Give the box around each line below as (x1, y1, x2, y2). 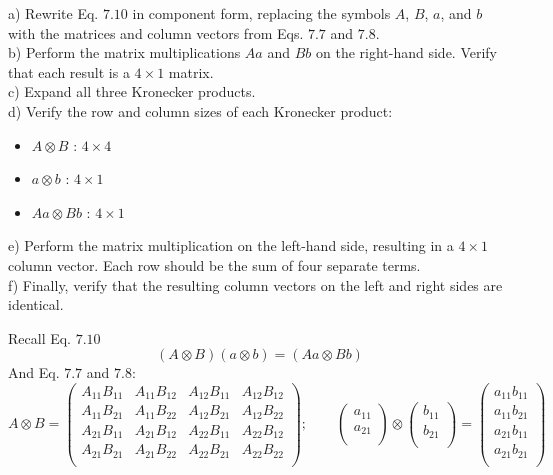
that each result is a (8, 61, 130, 82)
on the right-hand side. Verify (315, 42, 498, 63)
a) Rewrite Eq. (8, 3, 99, 23)
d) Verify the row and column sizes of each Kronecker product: (8, 100, 393, 121)
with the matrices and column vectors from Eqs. (8, 22, 304, 43)
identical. (8, 294, 64, 315)
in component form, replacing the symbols (132, 3, 391, 23)
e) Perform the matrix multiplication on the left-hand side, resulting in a (8, 235, 454, 256)
